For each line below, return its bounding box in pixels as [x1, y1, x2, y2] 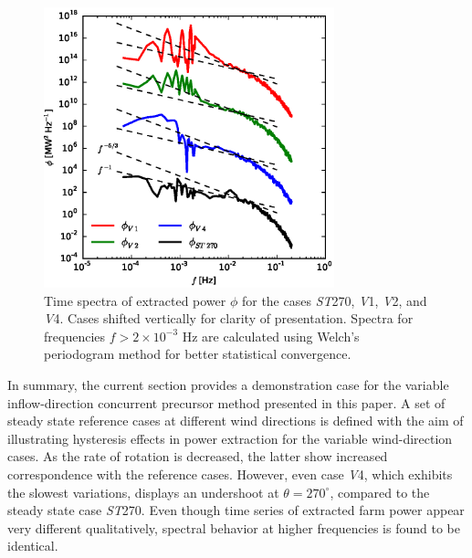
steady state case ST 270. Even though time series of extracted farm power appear [7, 500, 465, 520]
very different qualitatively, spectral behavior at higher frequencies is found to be [7, 518, 460, 537]
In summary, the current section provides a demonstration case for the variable [7, 375, 449, 394]
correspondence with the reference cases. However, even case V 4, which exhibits [7, 464, 453, 483]
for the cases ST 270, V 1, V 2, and [241, 290, 427, 310]
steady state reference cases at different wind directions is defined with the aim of [7, 411, 464, 430]
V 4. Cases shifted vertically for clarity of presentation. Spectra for [44, 309, 414, 328]
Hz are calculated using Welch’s [182, 326, 360, 345]
